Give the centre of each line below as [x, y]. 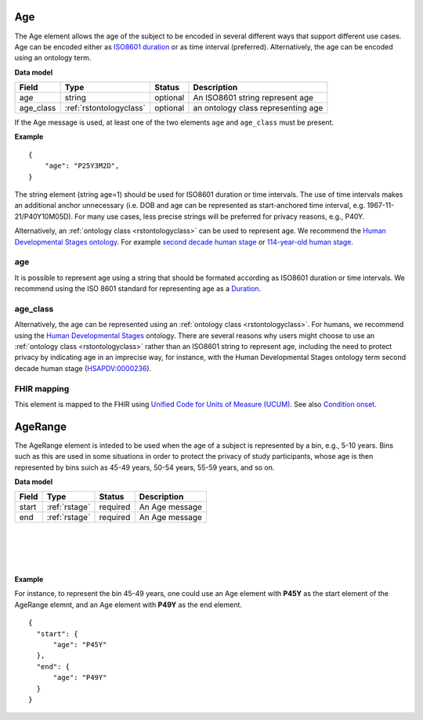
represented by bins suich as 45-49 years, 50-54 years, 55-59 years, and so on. [145, 467]
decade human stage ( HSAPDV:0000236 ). [83, 368]
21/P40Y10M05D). [44, 216]
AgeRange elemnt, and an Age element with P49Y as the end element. [128, 605]
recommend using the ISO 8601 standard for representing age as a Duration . [138, 289]
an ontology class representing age [258, 108]
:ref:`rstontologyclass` [105, 108]
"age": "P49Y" [80, 678]
